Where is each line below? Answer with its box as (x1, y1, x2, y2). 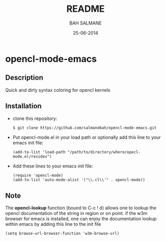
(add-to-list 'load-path (12, 150, 66, 155)
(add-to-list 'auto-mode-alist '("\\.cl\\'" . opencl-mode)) (12, 177, 146, 183)
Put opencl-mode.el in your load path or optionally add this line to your (12, 134, 161, 140)
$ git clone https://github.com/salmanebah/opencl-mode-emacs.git (12, 125, 157, 130)
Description (5, 74, 43, 82)
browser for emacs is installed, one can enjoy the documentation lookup (5, 215, 157, 222)
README (66, 3, 105, 15)
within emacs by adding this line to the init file (5, 221, 101, 227)
